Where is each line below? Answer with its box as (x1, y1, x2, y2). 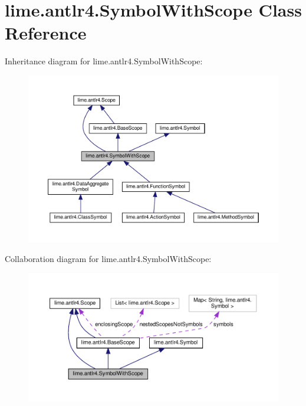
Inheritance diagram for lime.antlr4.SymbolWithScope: (5, 55, 203, 67)
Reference (5, 21, 87, 45)
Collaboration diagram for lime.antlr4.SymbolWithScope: (5, 253, 212, 265)
